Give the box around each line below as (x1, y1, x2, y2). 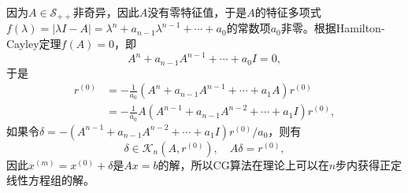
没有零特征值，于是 (147, 4, 247, 20)
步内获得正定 (336, 156, 402, 173)
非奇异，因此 (72, 4, 139, 20)
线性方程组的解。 (6, 172, 95, 188)
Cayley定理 (6, 35, 61, 52)
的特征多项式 (254, 4, 321, 20)
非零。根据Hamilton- (280, 20, 385, 36)
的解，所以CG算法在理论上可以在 (158, 156, 329, 173)
